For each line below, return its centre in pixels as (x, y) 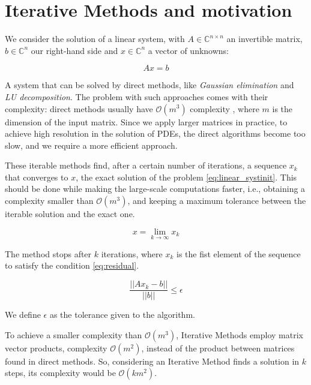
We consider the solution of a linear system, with (95, 39)
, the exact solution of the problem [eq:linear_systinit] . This (186, 177)
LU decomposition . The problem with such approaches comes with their (137, 96)
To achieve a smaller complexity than (74, 334)
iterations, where (132, 253)
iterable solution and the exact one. (70, 214)
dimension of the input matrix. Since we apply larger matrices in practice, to (146, 121)
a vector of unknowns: (188, 50)
